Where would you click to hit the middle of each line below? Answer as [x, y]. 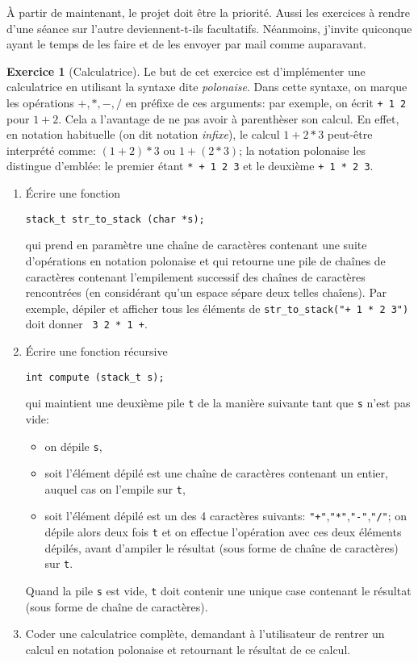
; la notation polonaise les [303, 150]
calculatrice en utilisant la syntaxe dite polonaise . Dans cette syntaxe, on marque [207, 87]
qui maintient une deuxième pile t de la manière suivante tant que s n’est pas [218, 403]
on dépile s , [73, 446]
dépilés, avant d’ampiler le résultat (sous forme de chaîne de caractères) [222, 547]
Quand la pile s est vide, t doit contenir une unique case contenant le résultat [218, 590]
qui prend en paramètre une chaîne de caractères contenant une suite [196, 245]
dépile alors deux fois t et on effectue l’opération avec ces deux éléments [223, 532]
